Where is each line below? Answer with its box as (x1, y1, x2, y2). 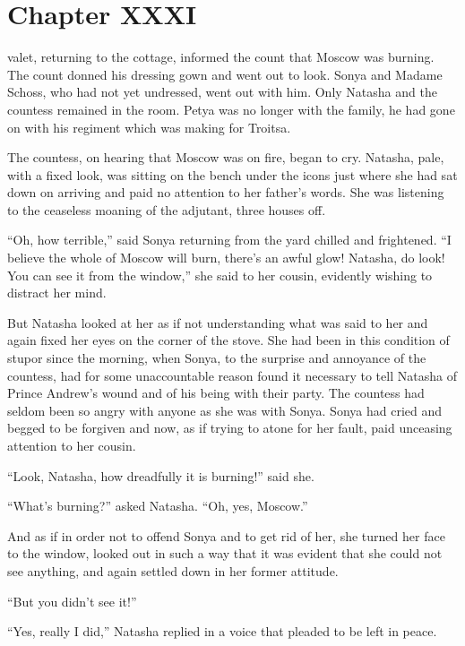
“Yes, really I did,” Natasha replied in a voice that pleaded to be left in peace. (7, 622, 437, 641)
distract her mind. (7, 283, 107, 302)
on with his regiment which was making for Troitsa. (7, 117, 291, 136)
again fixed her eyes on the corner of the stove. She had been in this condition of (7, 331, 450, 349)
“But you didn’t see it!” (7, 591, 137, 610)
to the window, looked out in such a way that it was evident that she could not (7, 544, 443, 563)
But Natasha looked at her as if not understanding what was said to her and (7, 313, 428, 332)
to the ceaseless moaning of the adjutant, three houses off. (7, 200, 326, 219)
